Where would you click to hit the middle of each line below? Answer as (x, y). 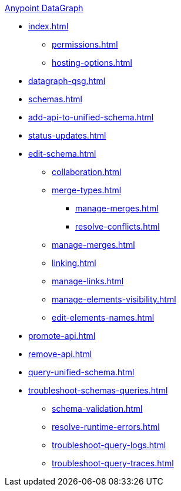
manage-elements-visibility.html (114, 299)
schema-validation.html (97, 408)
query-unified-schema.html (81, 372)
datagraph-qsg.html (67, 81)
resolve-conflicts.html (118, 226)
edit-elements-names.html (103, 317)
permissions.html (85, 44)
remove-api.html (60, 354)
